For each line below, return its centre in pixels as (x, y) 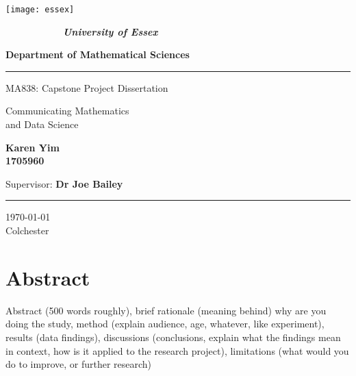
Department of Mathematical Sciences (98, 54)
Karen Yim (33, 147)
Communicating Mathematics (67, 111)
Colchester (27, 230)
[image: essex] (40, 10)
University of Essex (111, 31)
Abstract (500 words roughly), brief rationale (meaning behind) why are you (166, 310)
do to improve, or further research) (79, 364)
